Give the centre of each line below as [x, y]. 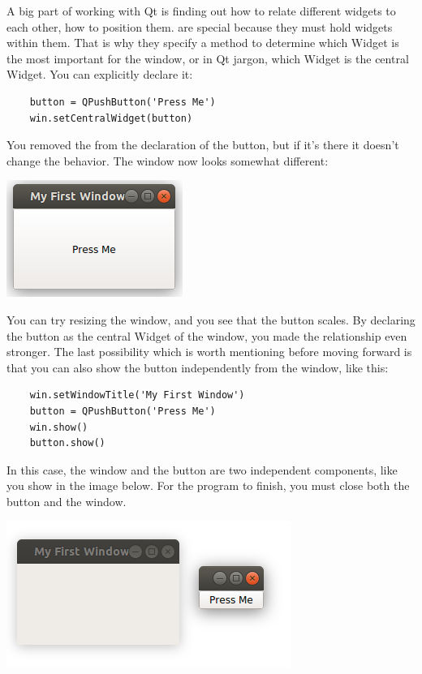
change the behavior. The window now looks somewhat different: [168, 160]
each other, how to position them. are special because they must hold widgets [200, 26]
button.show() [67, 443]
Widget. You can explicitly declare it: [100, 74]
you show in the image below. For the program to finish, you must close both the [208, 485]
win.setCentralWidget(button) [111, 118]
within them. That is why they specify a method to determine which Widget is [203, 43]
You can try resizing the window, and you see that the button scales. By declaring [211, 319]
